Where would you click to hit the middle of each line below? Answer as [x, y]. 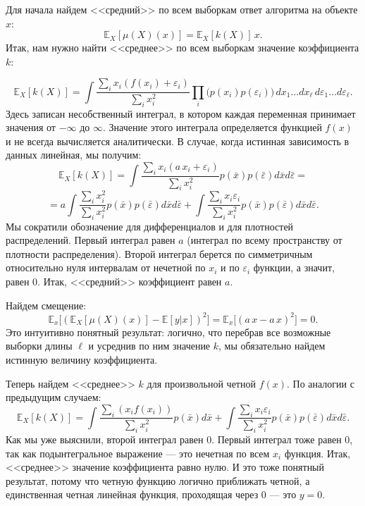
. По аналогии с [320, 383]
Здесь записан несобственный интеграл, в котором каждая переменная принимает [181, 113]
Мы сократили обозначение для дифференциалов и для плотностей [150, 226]
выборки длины [39, 346]
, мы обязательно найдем [272, 346]
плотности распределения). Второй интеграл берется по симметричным [159, 253]
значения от [31, 127]
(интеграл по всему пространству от [265, 240]
